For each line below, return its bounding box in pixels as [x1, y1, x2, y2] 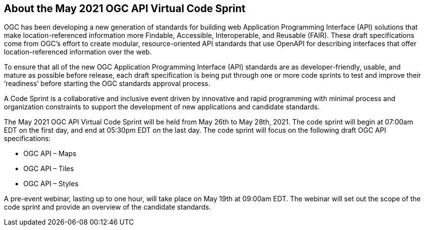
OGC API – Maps [23, 149, 77, 158]
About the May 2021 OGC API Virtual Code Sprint [4, 2, 246, 15]
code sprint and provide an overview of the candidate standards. [4, 203, 211, 212]
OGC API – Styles [23, 179, 79, 188]
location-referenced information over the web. [4, 48, 152, 56]
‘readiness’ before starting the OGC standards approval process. [4, 79, 210, 88]
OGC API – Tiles [23, 164, 74, 173]
